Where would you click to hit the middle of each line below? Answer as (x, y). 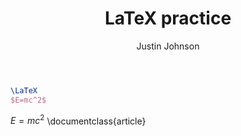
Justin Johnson (168, 46)
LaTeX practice (168, 18)
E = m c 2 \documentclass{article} (78, 120)
